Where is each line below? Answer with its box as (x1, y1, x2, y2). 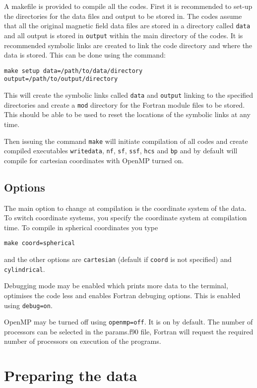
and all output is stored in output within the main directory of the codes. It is (4, 30, 243, 40)
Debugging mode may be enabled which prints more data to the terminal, (4, 280, 228, 291)
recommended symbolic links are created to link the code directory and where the (4, 40, 253, 50)
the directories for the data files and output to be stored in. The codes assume (4, 10, 242, 21)
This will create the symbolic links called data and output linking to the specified (4, 90, 254, 100)
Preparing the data (4, 365, 137, 386)
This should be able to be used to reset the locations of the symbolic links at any (4, 109, 251, 120)
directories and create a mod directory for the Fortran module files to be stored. (4, 99, 245, 110)
